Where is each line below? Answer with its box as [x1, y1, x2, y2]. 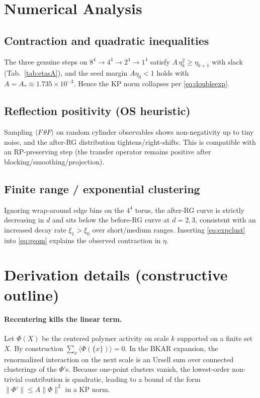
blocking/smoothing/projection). [4, 156, 105, 166]
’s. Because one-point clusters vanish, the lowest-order [63, 364, 230, 374]
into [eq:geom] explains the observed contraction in [4, 235, 161, 245]
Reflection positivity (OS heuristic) [4, 103, 191, 119]
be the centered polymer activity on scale [42, 333, 169, 344]
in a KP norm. [65, 383, 110, 394]
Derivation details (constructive [4, 264, 228, 285]
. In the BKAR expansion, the [125, 343, 218, 354]
